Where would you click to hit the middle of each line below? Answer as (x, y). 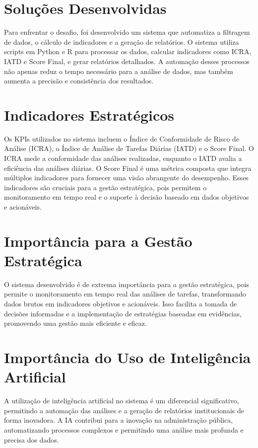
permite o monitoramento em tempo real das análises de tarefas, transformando (125, 294)
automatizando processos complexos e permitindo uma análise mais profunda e (124, 429)
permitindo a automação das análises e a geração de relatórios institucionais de (124, 410)
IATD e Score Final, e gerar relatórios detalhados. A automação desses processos (127, 61)
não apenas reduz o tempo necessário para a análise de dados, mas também (119, 71)
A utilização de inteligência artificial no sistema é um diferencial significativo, (122, 401)
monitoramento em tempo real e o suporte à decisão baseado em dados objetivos (127, 197)
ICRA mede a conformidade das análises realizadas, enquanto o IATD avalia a (123, 158)
